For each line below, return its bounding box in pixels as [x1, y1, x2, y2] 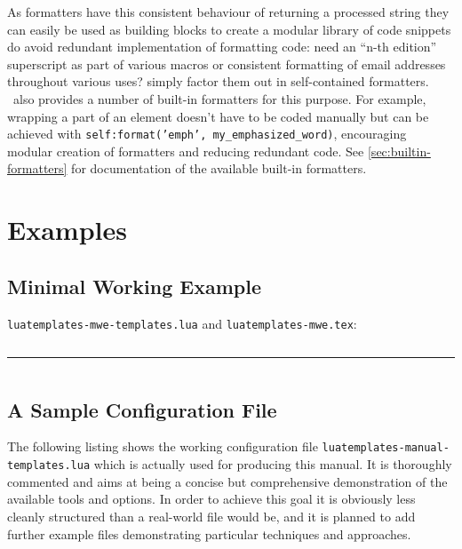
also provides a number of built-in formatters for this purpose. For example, [12, 89, 426, 107]
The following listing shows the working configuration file [7, 437, 318, 456]
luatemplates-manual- [322, 442, 450, 455]
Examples [7, 211, 127, 248]
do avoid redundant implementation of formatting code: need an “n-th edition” [7, 37, 437, 56]
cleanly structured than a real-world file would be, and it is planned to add [7, 506, 416, 525]
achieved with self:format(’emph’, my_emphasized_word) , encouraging [7, 124, 407, 143]
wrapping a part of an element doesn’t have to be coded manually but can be [7, 107, 429, 125]
